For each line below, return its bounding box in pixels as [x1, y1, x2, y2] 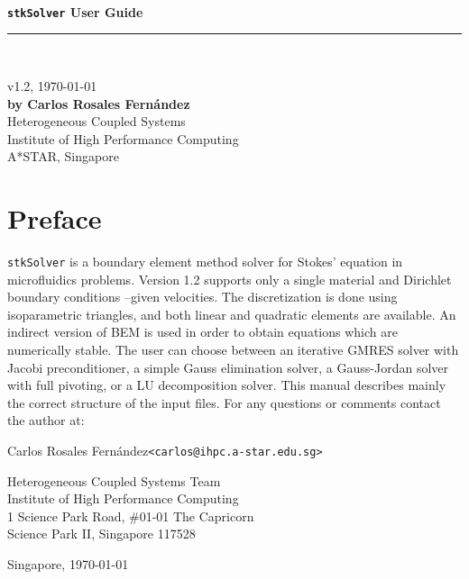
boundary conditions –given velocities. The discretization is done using [7, 287, 398, 306]
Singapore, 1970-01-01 [7, 555, 129, 574]
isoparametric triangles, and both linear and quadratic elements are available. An [7, 304, 456, 323]
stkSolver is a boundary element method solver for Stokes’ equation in [7, 252, 403, 270]
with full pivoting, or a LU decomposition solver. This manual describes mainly [7, 375, 446, 394]
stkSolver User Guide [7, 2, 143, 21]
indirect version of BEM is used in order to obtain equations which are [7, 322, 398, 341]
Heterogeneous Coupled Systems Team [7, 471, 221, 490]
